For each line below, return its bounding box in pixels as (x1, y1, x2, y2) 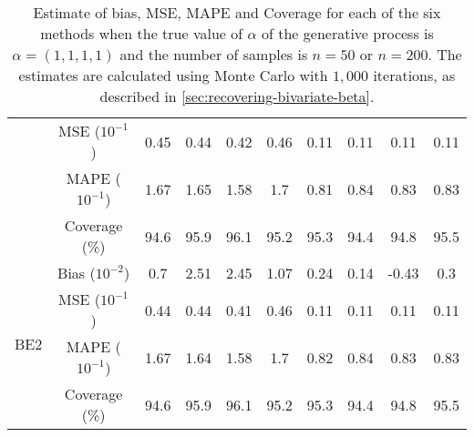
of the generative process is (262, 23, 434, 44)
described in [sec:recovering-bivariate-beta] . (99, 86, 375, 107)
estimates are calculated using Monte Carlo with (18, 65, 328, 86)
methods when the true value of (40, 23, 243, 44)
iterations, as (373, 65, 456, 86)
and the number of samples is (119, 44, 308, 65)
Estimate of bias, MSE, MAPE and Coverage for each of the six (33, 2, 441, 23)
